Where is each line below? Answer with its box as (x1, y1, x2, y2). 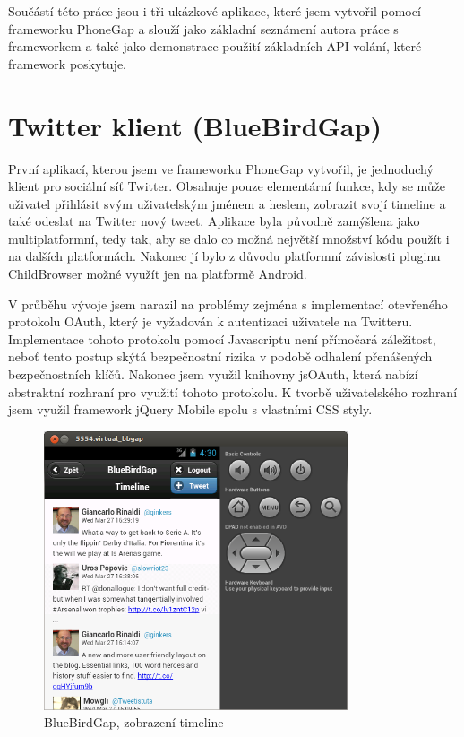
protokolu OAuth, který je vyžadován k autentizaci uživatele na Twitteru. (8, 312, 413, 331)
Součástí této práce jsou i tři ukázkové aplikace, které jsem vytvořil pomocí (8, 2, 421, 20)
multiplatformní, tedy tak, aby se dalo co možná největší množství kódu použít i (8, 229, 450, 247)
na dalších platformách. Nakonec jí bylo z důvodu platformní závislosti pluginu (8, 247, 441, 265)
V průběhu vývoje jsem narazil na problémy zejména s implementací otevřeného (8, 294, 448, 313)
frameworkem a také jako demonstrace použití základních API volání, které (8, 37, 422, 56)
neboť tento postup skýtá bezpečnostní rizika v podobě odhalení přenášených (8, 347, 433, 366)
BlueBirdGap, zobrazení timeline (44, 713, 224, 732)
